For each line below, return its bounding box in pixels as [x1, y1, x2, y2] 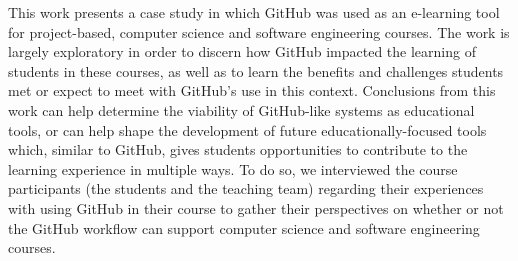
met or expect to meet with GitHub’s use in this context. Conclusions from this [8, 80, 496, 101]
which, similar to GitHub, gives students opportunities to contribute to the [8, 139, 468, 160]
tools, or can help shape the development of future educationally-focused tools [8, 119, 487, 140]
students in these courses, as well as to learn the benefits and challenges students [8, 60, 504, 81]
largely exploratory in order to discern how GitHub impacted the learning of [8, 41, 476, 62]
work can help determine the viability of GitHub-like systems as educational [8, 99, 475, 120]
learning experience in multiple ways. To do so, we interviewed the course [8, 158, 458, 179]
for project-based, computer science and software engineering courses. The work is [8, 21, 510, 42]
